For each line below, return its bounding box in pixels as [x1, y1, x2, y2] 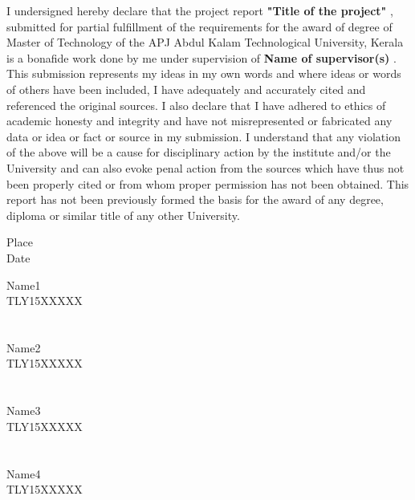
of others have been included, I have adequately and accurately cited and [6, 80, 366, 97]
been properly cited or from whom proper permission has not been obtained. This [6, 175, 409, 192]
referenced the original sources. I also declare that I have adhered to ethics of [6, 96, 386, 113]
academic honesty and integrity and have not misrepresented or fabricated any [6, 112, 393, 129]
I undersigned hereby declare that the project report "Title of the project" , [6, 2, 393, 18]
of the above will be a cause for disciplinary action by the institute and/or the [6, 144, 391, 161]
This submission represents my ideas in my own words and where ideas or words [6, 65, 401, 82]
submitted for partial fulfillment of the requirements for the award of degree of [6, 18, 393, 35]
